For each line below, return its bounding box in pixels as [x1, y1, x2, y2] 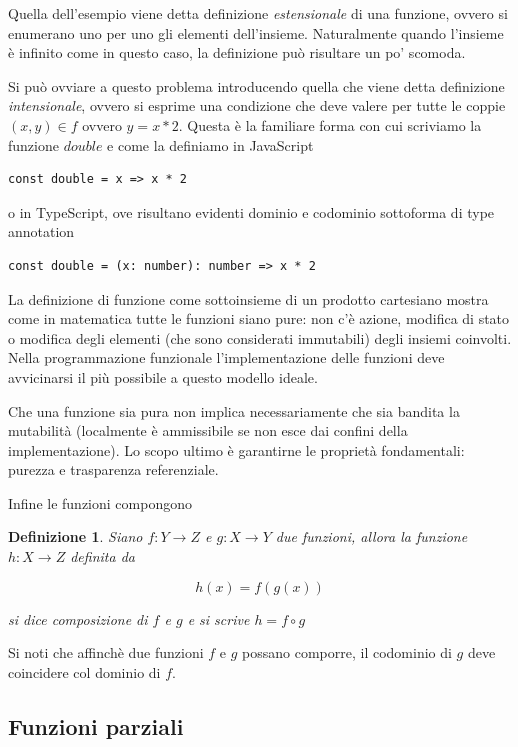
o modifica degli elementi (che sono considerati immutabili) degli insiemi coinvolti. [8, 327, 512, 348]
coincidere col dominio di [8, 661, 161, 682]
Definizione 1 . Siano [8, 526, 143, 547]
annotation [8, 221, 75, 242]
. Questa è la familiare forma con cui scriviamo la [178, 114, 482, 135]
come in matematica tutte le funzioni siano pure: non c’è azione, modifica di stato [8, 308, 510, 329]
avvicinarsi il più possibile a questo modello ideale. [8, 366, 318, 387]
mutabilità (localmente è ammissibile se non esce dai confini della [8, 420, 408, 441]
